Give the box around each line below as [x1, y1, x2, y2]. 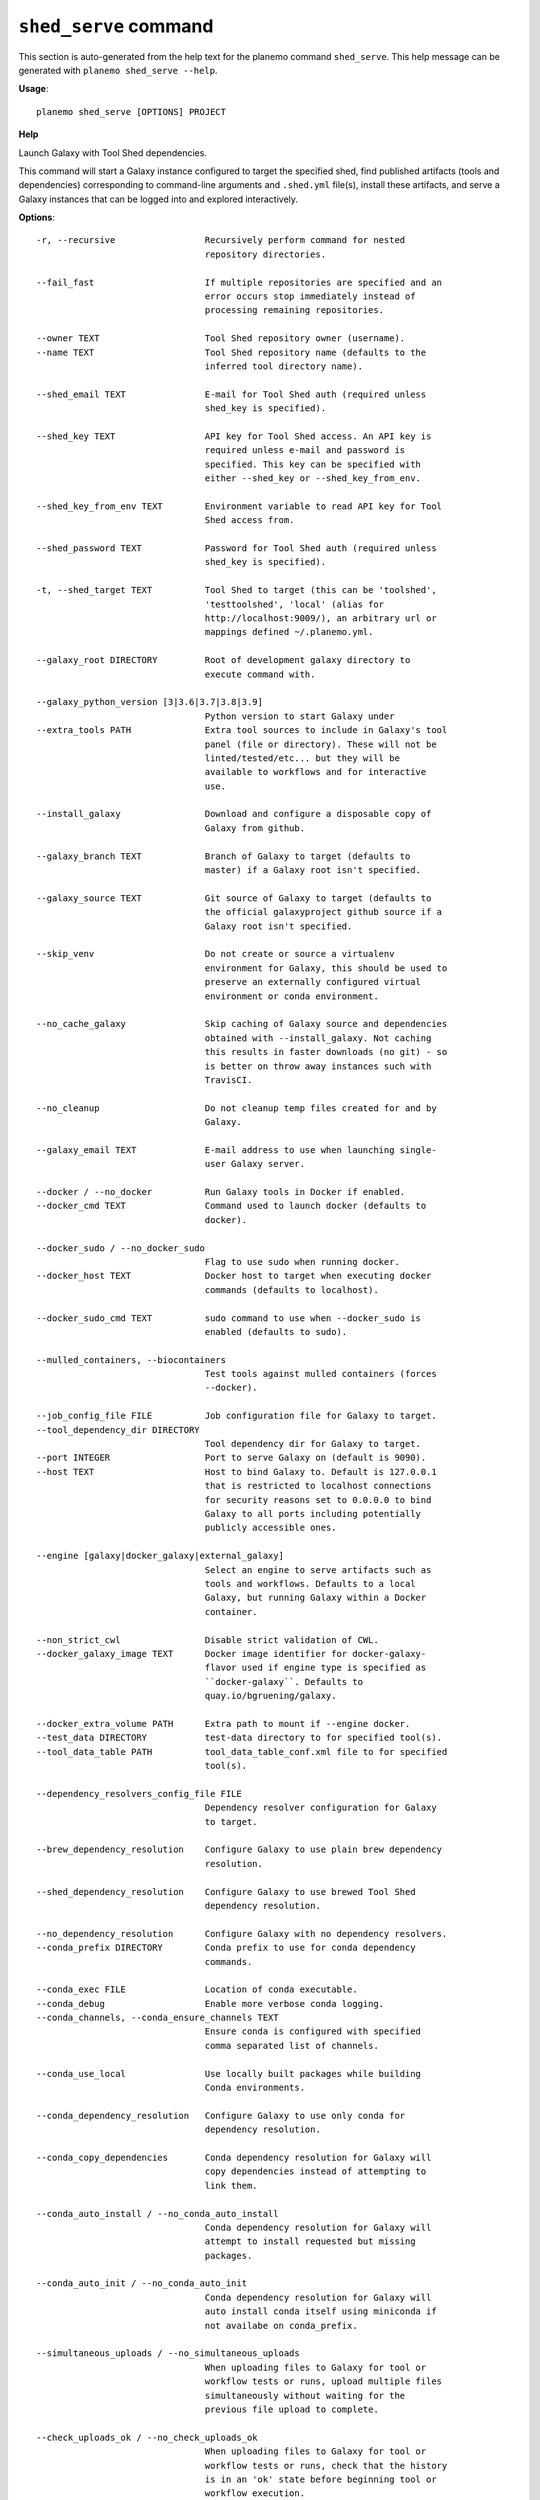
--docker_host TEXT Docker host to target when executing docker [36, 1270, 432, 1282]
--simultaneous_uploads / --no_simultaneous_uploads [36, 2348, 300, 2359]
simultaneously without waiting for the [204, 2390, 406, 2401]
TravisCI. [204, 1074, 253, 1085]
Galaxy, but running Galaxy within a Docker [204, 1592, 427, 1604]
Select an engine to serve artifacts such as [204, 1564, 432, 1575]
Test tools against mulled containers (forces [204, 1368, 437, 1380]
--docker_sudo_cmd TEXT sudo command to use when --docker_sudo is [36, 1312, 422, 1324]
